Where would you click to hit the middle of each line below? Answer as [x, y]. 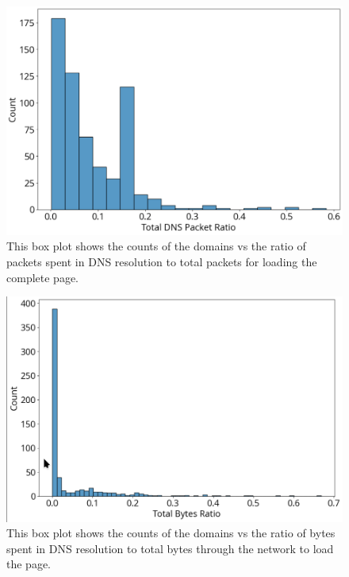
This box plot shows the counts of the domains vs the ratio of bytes [171, 533]
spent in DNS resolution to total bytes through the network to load [170, 548]
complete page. [42, 277]
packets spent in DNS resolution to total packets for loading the [162, 262]
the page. [29, 564]
